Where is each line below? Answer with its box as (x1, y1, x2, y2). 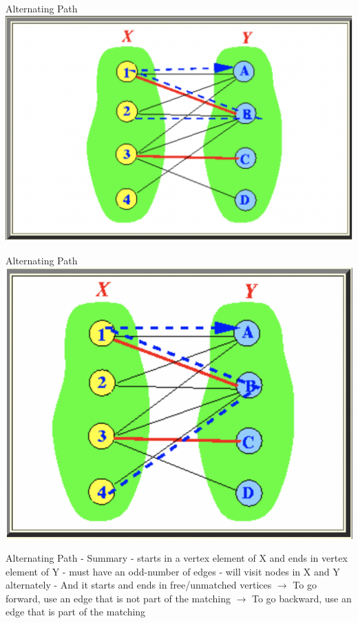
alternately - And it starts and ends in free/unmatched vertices (6, 578, 272, 592)
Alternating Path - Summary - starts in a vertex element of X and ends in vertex (6, 551, 348, 565)
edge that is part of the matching (6, 604, 146, 619)
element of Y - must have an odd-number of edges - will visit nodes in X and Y (6, 564, 340, 578)
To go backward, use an (252, 591, 352, 605)
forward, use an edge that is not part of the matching (6, 591, 231, 605)
